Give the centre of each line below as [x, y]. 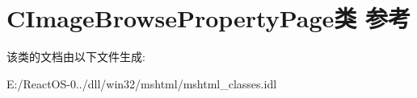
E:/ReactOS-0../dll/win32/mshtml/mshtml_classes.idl [142, 83]
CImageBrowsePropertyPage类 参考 [209, 18]
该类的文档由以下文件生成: [76, 57]
